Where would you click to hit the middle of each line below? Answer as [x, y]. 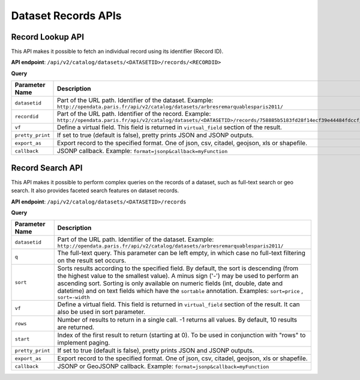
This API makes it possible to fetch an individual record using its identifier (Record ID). [117, 52]
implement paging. [84, 343]
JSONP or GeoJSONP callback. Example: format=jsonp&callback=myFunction [163, 366]
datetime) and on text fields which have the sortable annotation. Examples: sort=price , [180, 291]
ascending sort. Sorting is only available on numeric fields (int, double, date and [170, 283]
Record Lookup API [47, 37]
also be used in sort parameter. [101, 312]
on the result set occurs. [92, 261]
